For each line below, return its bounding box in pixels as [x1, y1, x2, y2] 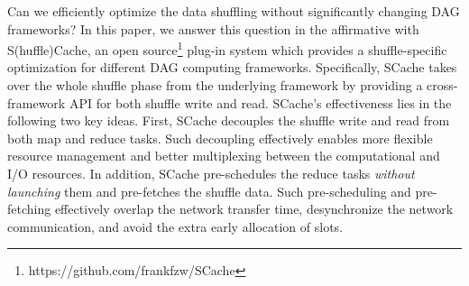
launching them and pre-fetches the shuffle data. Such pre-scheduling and [7, 181, 411, 200]
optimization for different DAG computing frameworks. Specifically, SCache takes [7, 58, 457, 77]
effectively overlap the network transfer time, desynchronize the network [54, 199, 454, 218]
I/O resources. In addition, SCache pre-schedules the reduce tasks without [7, 164, 415, 182]
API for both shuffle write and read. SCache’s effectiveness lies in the [69, 93, 452, 112]
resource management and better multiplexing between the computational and [7, 146, 440, 165]
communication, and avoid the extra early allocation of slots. [7, 217, 344, 235]
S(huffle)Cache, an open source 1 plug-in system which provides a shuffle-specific [7, 38, 447, 59]
